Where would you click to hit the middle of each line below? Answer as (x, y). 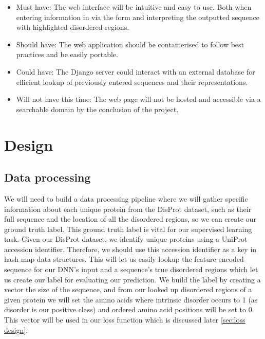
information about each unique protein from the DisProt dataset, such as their (128, 209)
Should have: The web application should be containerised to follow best (130, 44)
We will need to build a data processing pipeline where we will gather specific (126, 198)
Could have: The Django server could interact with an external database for (136, 71)
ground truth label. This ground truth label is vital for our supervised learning (128, 229)
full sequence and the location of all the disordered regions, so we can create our (130, 219)
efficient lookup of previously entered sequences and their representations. (132, 82)
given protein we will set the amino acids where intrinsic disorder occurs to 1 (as (131, 299)
